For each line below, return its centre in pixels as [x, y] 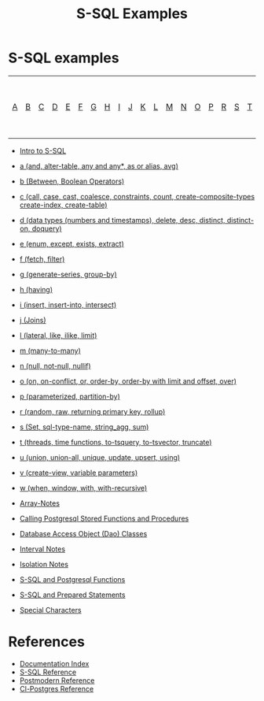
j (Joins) [33, 320]
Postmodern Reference [57, 680]
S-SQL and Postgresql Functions [72, 579]
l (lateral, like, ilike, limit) [58, 335]
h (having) [36, 289]
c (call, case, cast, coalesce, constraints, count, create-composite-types [137, 196]
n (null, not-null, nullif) [55, 365]
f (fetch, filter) [42, 259]
